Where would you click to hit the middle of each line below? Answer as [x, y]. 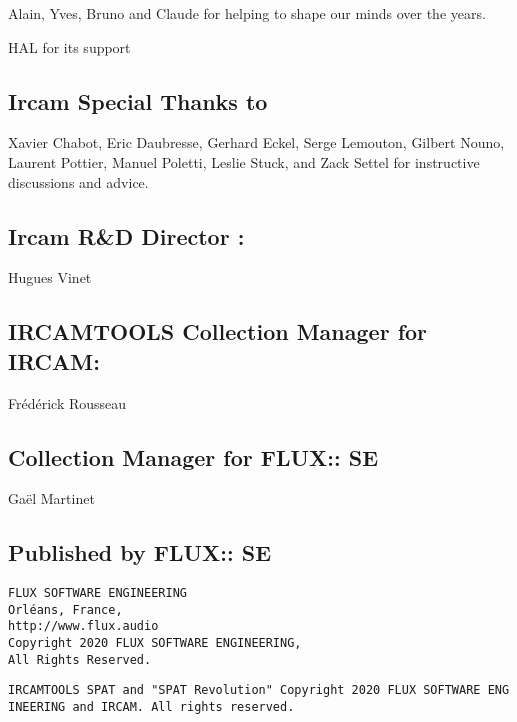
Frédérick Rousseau [67, 402]
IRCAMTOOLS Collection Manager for [218, 331]
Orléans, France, [65, 609]
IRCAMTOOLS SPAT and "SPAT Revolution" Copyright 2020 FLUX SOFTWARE [244, 690]
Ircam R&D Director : [126, 235]
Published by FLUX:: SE [140, 552]
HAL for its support [69, 46]
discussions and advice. [78, 181]
